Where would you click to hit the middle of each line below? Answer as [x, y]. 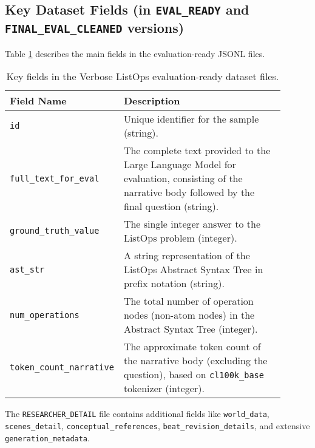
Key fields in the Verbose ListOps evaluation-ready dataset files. [143, 76]
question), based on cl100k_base [194, 375]
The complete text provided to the [197, 151]
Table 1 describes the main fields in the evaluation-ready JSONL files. [135, 53]
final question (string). [171, 206]
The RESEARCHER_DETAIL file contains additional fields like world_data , [137, 414]
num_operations [45, 315]
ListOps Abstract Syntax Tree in [193, 270]
